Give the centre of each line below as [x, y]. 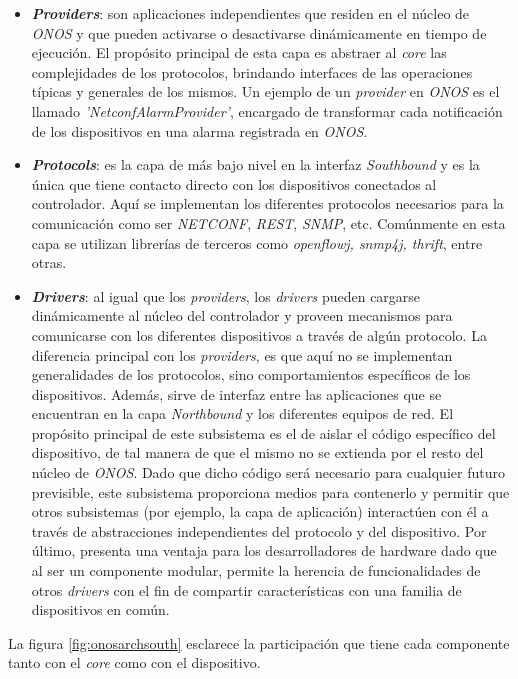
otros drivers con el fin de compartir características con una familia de [246, 589]
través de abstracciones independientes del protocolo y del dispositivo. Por [259, 530]
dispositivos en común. [100, 609]
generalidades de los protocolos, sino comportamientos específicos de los [251, 374]
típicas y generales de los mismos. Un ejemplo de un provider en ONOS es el [265, 91]
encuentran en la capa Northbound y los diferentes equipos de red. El [242, 413]
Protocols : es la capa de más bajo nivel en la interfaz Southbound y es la [255, 164]
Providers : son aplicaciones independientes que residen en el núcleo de [250, 13]
